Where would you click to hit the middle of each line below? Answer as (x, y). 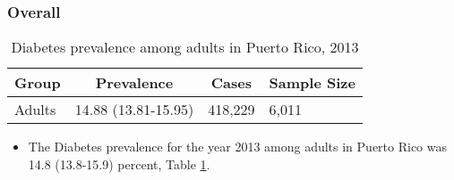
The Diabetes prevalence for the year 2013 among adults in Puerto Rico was (238, 147)
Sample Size (312, 83)
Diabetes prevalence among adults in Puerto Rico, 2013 (185, 47)
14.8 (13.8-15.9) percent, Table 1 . (119, 164)
